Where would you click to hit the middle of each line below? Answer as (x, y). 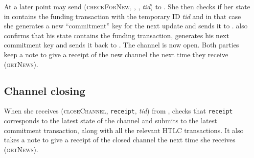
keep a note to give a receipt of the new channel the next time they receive (116, 54)
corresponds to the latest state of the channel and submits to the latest (111, 121)
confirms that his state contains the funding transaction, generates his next (116, 35)
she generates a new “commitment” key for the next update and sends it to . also (126, 26)
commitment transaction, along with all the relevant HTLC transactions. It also (124, 130)
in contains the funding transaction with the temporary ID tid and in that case (123, 16)
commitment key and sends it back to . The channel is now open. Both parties (122, 45)
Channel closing (45, 90)
